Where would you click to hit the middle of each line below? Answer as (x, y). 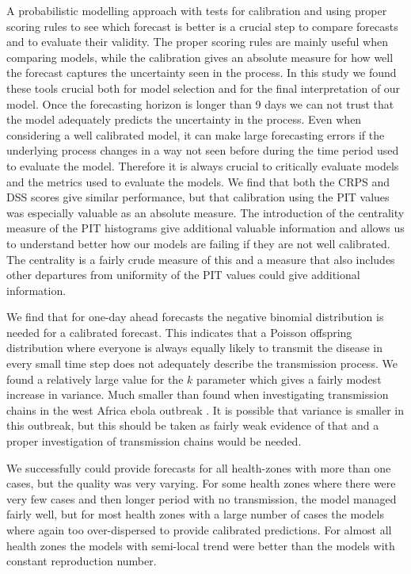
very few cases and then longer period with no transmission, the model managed (202, 498)
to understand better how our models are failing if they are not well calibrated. (198, 243)
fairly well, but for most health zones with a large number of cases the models (195, 514)
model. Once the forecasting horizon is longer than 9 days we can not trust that (200, 103)
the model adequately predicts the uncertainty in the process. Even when (184, 119)
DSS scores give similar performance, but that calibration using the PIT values (198, 197)
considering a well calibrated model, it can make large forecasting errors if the (196, 134)
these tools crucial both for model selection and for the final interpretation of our (204, 88)
